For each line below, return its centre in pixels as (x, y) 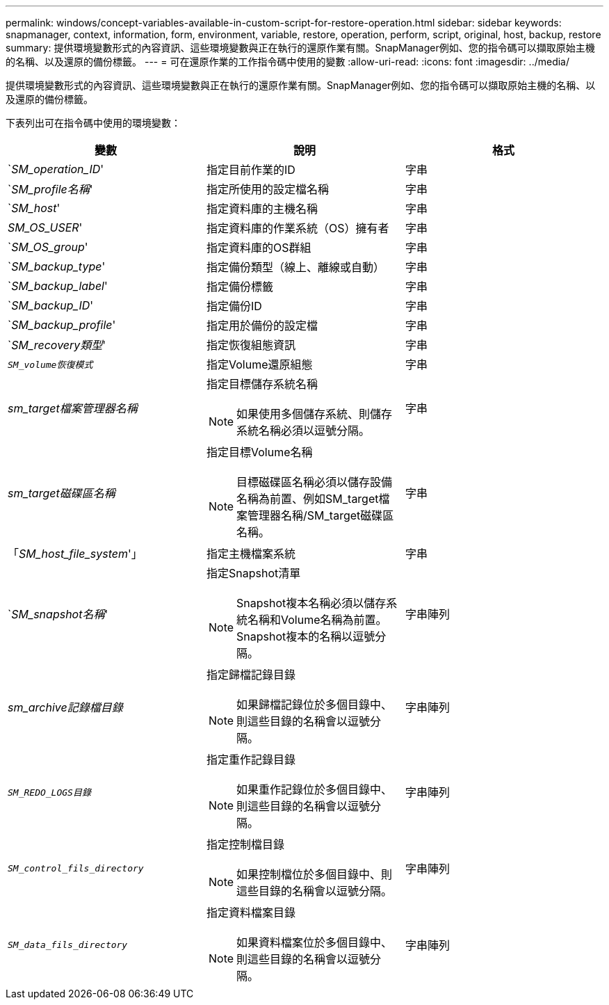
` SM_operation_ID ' (56, 169)
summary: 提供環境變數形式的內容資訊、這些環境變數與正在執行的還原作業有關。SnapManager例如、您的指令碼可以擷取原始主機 (300, 48)
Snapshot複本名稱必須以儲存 (311, 603)
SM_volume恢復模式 (50, 364)
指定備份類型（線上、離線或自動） (295, 267)
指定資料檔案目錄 (251, 912)
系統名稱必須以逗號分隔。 (303, 431)
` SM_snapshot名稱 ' (58, 614)
